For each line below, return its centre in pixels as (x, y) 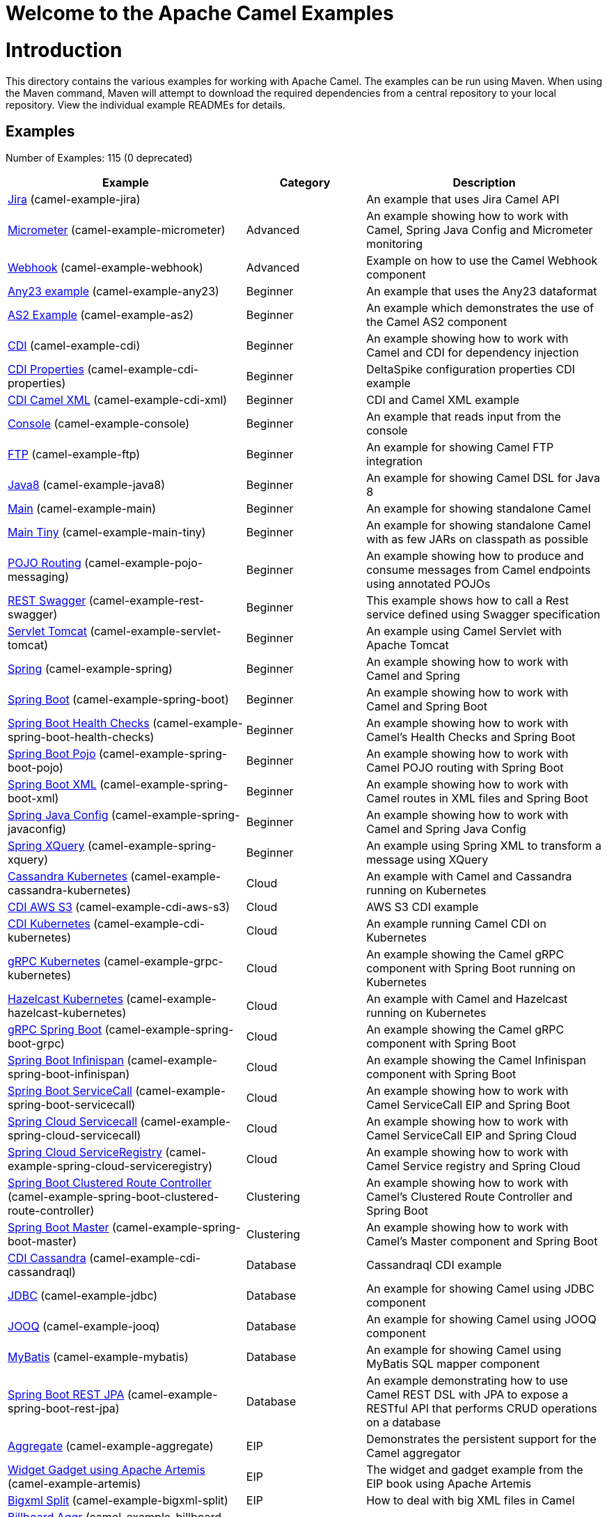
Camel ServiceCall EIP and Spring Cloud (472, 1136)
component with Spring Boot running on (471, 968)
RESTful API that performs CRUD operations (482, 1409)
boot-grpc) (36, 1044)
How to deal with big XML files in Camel (471, 1501)
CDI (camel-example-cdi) (74, 346)
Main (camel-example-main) (82, 509)
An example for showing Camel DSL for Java (483, 478)
